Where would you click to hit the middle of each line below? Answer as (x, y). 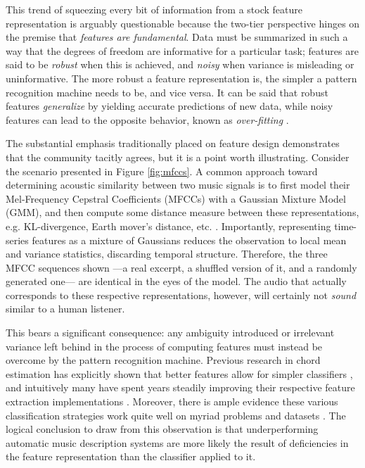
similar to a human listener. (65, 309)
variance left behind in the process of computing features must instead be (164, 346)
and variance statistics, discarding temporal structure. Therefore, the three (167, 254)
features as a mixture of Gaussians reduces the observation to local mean (189, 240)
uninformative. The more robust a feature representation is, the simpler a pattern (181, 78)
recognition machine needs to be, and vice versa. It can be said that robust (167, 92)
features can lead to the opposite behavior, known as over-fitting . (147, 119)
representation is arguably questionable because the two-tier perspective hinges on (183, 23)
